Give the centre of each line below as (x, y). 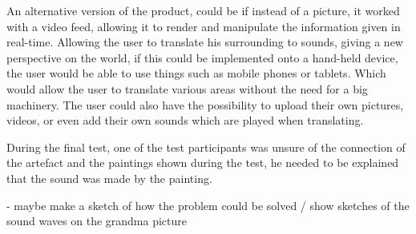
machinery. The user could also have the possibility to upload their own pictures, (205, 104)
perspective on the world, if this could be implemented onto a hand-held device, (202, 57)
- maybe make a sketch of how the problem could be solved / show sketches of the (208, 205)
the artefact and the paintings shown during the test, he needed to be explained (203, 163)
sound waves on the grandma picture (97, 221)
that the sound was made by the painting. (109, 178)
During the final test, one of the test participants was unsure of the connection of (206, 147)
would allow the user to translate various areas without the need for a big (187, 88)
